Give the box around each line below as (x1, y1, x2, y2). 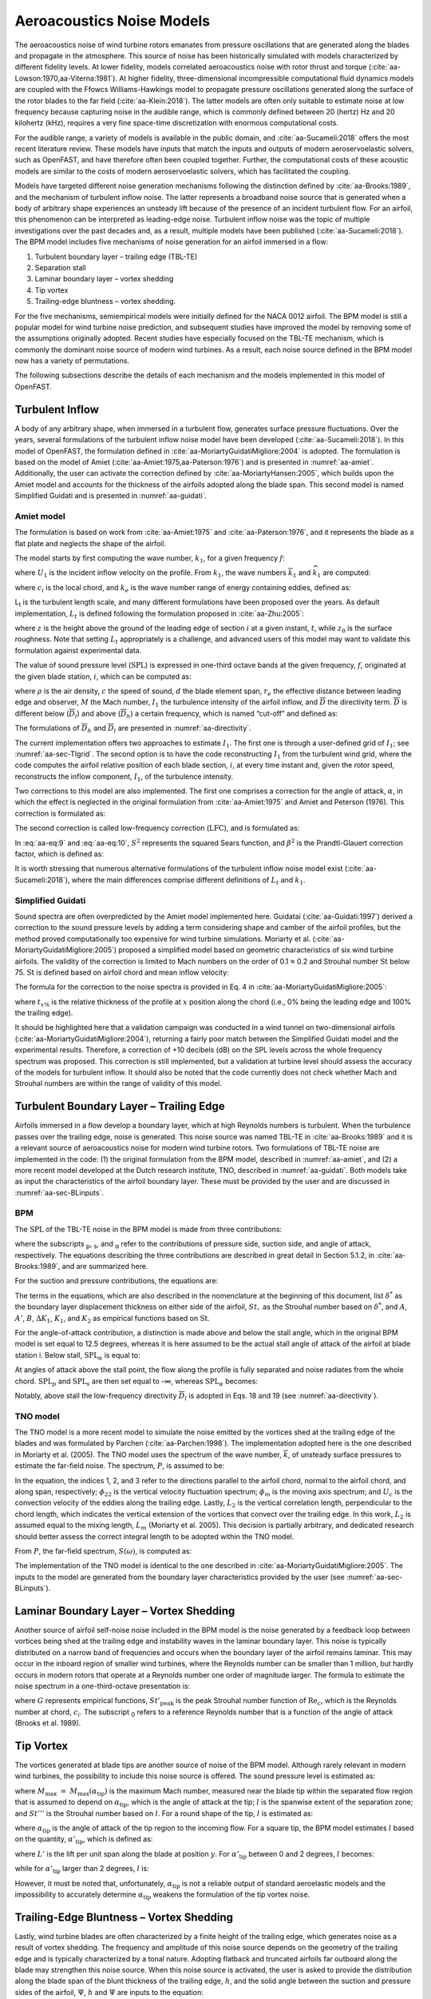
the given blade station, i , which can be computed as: (14, 672, 192, 681)
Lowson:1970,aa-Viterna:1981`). (14, 73, 118, 83)
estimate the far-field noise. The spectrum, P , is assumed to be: (14, 1461, 225, 1470)
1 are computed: (317, 568, 371, 580)
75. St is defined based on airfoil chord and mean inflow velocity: (14, 968, 229, 977)
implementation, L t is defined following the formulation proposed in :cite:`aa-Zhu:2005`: (14, 608, 305, 620)
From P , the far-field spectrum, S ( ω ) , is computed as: (14, 1546, 192, 1555)
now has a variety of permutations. (14, 356, 130, 365)
